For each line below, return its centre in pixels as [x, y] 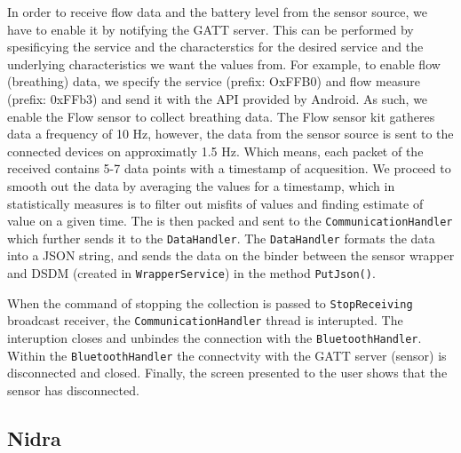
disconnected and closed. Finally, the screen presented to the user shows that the [227, 373]
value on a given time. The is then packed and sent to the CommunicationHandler [230, 221]
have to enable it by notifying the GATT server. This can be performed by [211, 29]
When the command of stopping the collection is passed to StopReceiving [210, 302]
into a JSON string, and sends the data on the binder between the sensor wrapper [231, 255]
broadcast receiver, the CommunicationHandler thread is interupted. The [205, 320]
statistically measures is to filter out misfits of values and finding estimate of [215, 203]
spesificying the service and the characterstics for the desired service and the [215, 47]
